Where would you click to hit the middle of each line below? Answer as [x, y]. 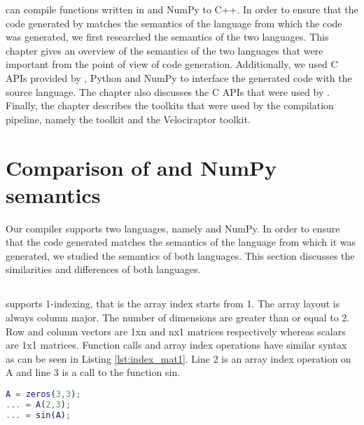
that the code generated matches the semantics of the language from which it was [181, 242]
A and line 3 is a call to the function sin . [93, 372]
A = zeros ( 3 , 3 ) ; [43, 394]
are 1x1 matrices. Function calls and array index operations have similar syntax [176, 345]
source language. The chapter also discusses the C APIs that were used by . [168, 91]
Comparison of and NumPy [141, 167]
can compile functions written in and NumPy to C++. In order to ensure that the [182, 9]
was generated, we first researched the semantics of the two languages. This [167, 37]
